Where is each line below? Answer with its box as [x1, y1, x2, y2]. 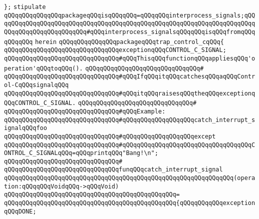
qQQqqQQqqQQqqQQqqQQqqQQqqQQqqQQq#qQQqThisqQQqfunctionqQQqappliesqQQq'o [4, 54, 255, 62]
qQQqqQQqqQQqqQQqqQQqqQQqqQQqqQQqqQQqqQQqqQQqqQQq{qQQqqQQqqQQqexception [4, 199, 255, 207]
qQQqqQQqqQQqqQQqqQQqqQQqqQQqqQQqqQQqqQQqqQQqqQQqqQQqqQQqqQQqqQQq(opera [4, 174, 255, 182]
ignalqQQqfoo [4, 124, 47, 132]
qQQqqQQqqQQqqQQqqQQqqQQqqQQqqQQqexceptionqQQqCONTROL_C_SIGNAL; [4, 46, 226, 54]
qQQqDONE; [4, 207, 37, 215]
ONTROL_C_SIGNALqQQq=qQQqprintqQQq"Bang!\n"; [4, 149, 158, 157]
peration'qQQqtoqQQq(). [4, 64, 83, 72]
